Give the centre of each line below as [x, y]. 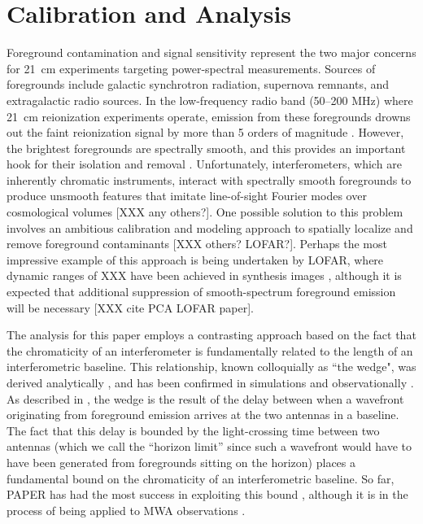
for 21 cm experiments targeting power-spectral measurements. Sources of [191, 68]
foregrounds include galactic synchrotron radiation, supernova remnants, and [198, 84]
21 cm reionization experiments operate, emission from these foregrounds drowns [209, 116]
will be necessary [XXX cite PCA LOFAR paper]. [130, 307]
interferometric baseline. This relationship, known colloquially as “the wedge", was [211, 367]
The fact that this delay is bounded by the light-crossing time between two [193, 430]
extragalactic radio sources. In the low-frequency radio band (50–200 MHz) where [210, 100]
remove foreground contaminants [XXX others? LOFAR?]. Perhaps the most [197, 244]
